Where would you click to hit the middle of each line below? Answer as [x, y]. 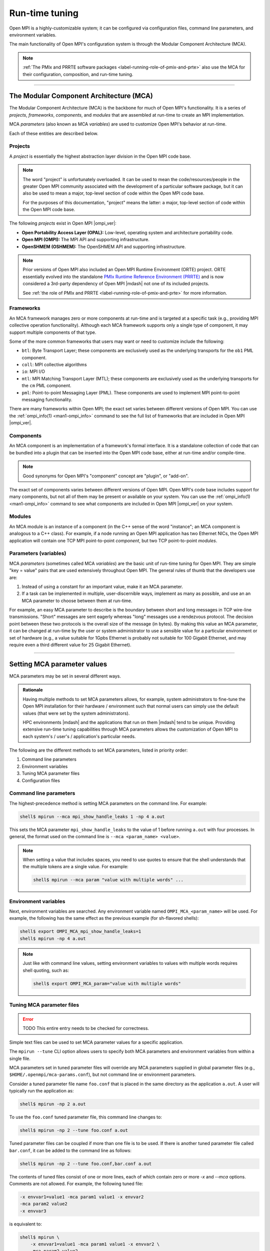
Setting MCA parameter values [58, 664]
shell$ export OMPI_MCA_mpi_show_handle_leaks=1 [80, 931]
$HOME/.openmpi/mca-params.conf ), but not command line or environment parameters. [102, 1075]
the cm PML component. [47, 386]
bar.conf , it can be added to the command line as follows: [70, 1150]
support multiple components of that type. [53, 332]
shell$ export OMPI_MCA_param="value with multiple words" [107, 984]
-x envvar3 [33, 1211]
